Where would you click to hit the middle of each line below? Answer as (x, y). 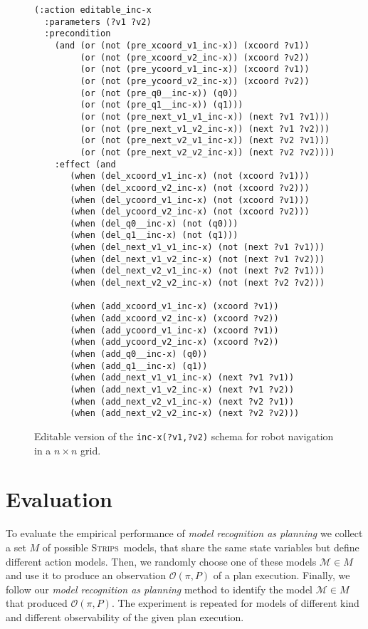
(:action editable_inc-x (93, 10)
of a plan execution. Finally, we (282, 575)
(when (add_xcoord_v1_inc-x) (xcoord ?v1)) (174, 307)
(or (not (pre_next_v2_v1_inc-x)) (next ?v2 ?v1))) (205, 141)
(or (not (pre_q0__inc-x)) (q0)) (159, 93)
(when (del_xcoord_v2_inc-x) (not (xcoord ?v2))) (190, 188)
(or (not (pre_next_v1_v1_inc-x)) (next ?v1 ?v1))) (205, 116)
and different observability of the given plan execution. (125, 617)
